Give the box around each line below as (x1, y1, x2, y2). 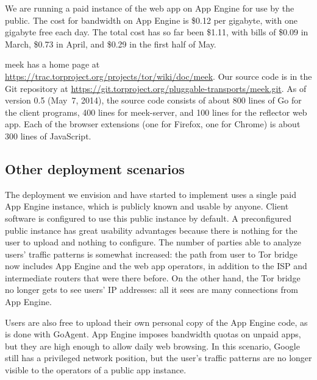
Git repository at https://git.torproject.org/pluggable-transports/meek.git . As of (5, 82, 307, 94)
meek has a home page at (5, 58, 100, 71)
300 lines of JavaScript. (5, 129, 91, 142)
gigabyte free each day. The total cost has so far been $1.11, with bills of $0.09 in (5, 26, 308, 38)
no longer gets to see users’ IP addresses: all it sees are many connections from (5, 283, 298, 296)
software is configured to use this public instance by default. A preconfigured (5, 211, 291, 224)
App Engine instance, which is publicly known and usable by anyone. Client (5, 200, 289, 213)
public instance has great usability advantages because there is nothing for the (5, 223, 297, 236)
